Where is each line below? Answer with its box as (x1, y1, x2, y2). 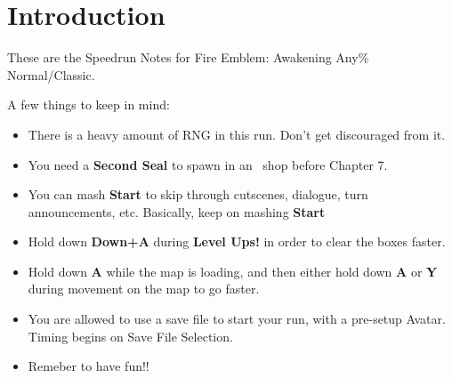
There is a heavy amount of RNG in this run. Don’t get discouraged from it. (28, 125, 446, 143)
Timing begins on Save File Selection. (28, 326, 233, 345)
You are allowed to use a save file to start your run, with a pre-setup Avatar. (28, 310, 446, 328)
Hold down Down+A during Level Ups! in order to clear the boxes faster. (28, 232, 446, 251)
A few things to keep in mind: (7, 95, 170, 114)
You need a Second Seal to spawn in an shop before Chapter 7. (28, 155, 388, 173)
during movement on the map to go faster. (28, 279, 260, 298)
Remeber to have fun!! (28, 357, 149, 375)
